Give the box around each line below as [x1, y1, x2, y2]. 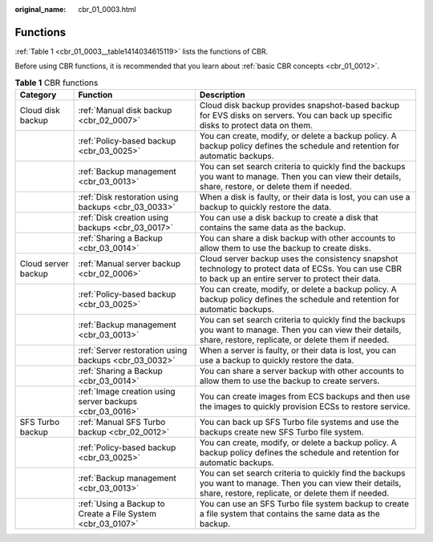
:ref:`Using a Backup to [78, 498, 165, 509]
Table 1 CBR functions [14, 77, 99, 88]
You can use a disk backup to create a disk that [199, 212, 378, 224]
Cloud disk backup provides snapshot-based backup [199, 100, 400, 111]
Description [199, 89, 245, 100]
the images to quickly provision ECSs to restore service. [199, 401, 411, 412]
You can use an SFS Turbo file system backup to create [199, 498, 409, 509]
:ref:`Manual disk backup [78, 105, 172, 116]
